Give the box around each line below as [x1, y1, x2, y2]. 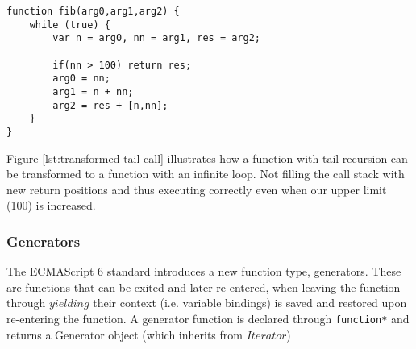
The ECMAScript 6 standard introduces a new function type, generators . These [6, 263, 401, 280]
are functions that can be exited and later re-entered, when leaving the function [6, 278, 401, 295]
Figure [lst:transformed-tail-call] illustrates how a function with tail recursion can [6, 149, 408, 166]
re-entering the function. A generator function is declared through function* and [6, 310, 410, 326]
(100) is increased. [6, 197, 96, 214]
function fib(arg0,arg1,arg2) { [6, 6, 180, 17]
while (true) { [29, 19, 110, 31]
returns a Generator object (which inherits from [6, 326, 243, 343]
